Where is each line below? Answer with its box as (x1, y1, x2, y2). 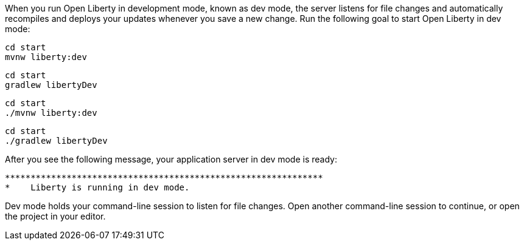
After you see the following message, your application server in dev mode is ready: (5, 154, 337, 164)
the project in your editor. (5, 211, 106, 221)
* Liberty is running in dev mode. (5, 183, 190, 192)
